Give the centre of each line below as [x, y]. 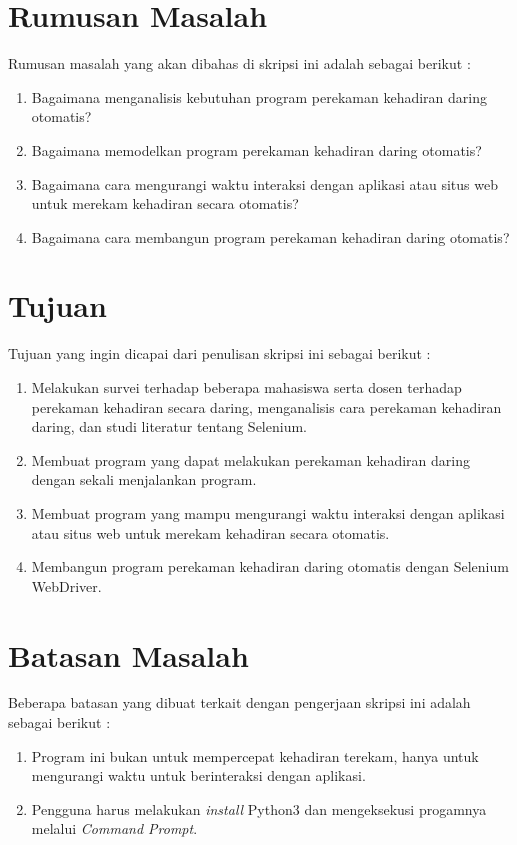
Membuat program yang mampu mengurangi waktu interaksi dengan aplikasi [268, 512]
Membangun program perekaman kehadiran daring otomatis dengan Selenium [270, 566]
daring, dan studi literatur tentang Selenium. [169, 426]
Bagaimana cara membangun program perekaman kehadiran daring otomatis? [270, 236]
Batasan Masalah [128, 654]
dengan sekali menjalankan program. [144, 479]
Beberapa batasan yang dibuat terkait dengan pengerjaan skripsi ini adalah [239, 702]
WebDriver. [66, 585]
